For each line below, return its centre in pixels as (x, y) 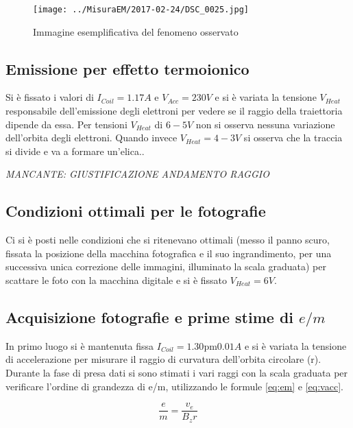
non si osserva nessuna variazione (265, 124)
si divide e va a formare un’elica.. (75, 151)
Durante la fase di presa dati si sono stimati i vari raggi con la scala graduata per (177, 372)
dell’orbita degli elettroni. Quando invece (92, 138)
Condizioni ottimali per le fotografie (136, 211)
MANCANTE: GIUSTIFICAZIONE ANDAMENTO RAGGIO (137, 174)
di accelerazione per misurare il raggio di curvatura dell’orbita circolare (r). (163, 359)
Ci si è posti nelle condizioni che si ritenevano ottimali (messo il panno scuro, (168, 240)
